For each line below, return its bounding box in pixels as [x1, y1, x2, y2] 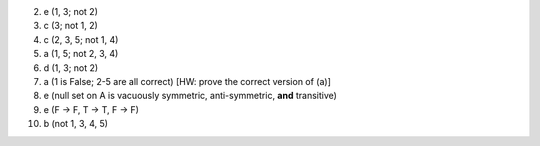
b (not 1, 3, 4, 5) [43, 118, 109, 130]
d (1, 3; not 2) [43, 61, 99, 74]
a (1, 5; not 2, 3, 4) [43, 48, 119, 60]
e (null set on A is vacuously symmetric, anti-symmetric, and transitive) [43, 90, 337, 102]
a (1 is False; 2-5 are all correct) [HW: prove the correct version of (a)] [43, 75, 332, 87]
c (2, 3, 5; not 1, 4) [43, 33, 119, 45]
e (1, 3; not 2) [43, 6, 99, 17]
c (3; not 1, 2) [43, 20, 99, 32]
